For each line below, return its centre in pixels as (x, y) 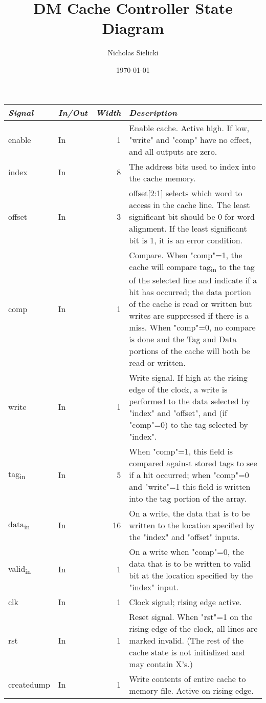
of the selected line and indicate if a (193, 280)
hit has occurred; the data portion (190, 292)
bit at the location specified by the (191, 575)
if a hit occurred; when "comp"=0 (189, 474)
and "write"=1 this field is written (190, 486)
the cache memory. (162, 178)
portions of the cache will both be (190, 350)
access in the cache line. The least (190, 204)
